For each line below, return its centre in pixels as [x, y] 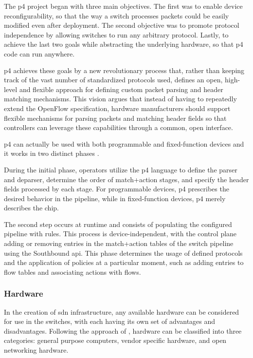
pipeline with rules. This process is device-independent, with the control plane [120, 234]
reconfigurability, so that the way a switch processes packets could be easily [117, 15]
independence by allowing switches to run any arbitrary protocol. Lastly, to [116, 34]
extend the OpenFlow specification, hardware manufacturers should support [117, 108]
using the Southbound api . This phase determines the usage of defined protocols [123, 253]
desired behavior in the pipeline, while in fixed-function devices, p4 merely [115, 198]
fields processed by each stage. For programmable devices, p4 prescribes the [117, 189]
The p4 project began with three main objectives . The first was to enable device [123, 6]
